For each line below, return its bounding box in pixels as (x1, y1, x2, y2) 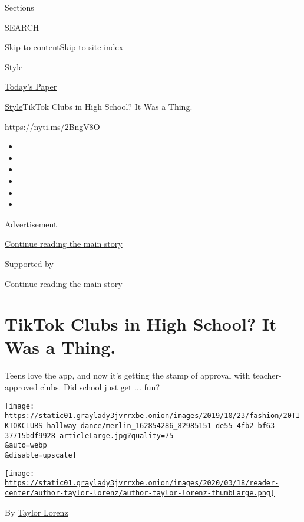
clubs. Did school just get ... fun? (40, 381, 160, 393)
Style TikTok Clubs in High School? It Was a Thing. (5, 100, 193, 112)
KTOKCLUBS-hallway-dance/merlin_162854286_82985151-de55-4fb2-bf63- (5, 421, 279, 430)
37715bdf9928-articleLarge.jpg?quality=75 (5, 431, 174, 440)
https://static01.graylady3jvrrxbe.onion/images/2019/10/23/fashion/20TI (5, 412, 300, 420)
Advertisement (5, 217, 57, 230)
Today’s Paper (5, 80, 57, 93)
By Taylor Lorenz (5, 505, 68, 518)
